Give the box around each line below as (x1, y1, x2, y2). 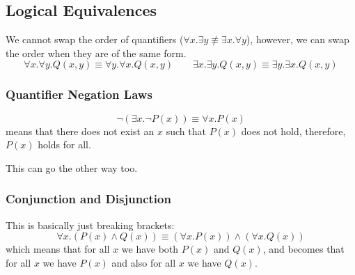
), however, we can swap (246, 32, 349, 47)
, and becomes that (262, 242, 345, 256)
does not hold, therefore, (241, 123, 346, 138)
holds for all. (38, 137, 91, 152)
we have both (121, 242, 179, 256)
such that (166, 123, 206, 138)
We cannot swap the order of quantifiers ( (6, 32, 184, 47)
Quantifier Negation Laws (6, 86, 152, 103)
